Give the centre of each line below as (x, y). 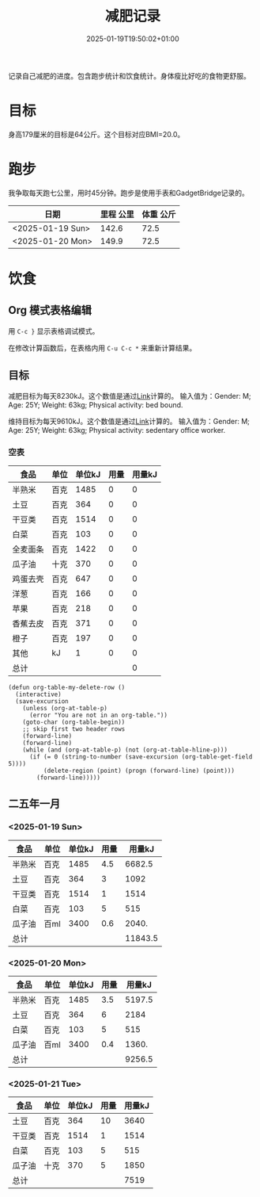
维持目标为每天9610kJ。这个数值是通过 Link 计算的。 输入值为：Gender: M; (129, 421)
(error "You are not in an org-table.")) (98, 715)
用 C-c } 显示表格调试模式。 (54, 331)
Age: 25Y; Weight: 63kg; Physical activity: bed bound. (96, 404)
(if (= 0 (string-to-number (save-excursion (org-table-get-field (141, 757)
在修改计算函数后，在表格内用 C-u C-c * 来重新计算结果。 (102, 348)
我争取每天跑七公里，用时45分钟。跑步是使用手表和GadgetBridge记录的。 (128, 193)
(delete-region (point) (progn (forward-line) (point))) (139, 771)
